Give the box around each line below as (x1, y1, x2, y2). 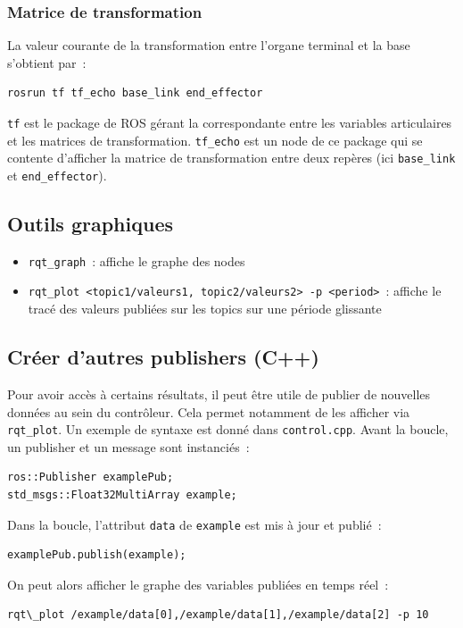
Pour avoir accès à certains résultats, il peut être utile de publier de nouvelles (7, 384, 431, 403)
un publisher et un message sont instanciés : (7, 437, 250, 456)
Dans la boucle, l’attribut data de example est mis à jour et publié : (7, 515, 382, 533)
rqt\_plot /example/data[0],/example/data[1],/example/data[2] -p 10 (7, 608, 429, 622)
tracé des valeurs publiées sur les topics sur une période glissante (28, 299, 382, 318)
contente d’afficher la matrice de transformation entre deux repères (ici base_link (7, 148, 456, 167)
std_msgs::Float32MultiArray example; (7, 488, 237, 501)
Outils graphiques (7, 210, 173, 238)
